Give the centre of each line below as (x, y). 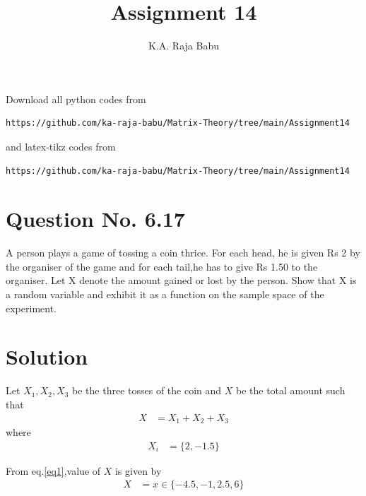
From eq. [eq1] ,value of (53, 470)
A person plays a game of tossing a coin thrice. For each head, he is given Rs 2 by (183, 253)
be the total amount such (291, 390)
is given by (138, 470)
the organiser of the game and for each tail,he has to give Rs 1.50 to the (162, 266)
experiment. (31, 308)
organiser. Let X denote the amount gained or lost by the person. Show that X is (181, 280)
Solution (47, 356)
